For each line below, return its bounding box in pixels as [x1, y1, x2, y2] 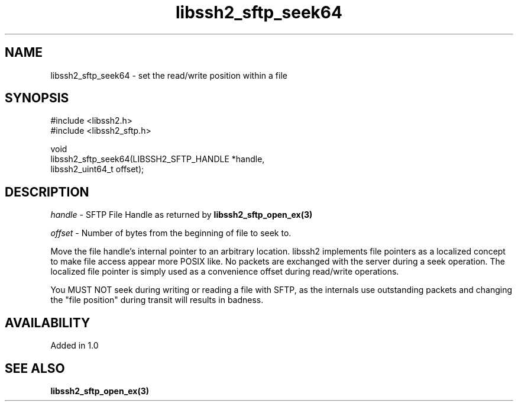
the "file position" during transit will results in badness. [50, 295, 264, 305]
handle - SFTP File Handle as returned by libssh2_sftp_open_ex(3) [50, 210, 313, 220]
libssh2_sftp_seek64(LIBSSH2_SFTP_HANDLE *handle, [50, 154, 265, 165]
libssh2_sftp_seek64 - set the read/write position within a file [50, 70, 287, 80]
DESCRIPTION [5, 184, 89, 199]
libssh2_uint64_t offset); [50, 164, 144, 175]
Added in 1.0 [50, 340, 99, 351]
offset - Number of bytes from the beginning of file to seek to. [50, 228, 292, 239]
